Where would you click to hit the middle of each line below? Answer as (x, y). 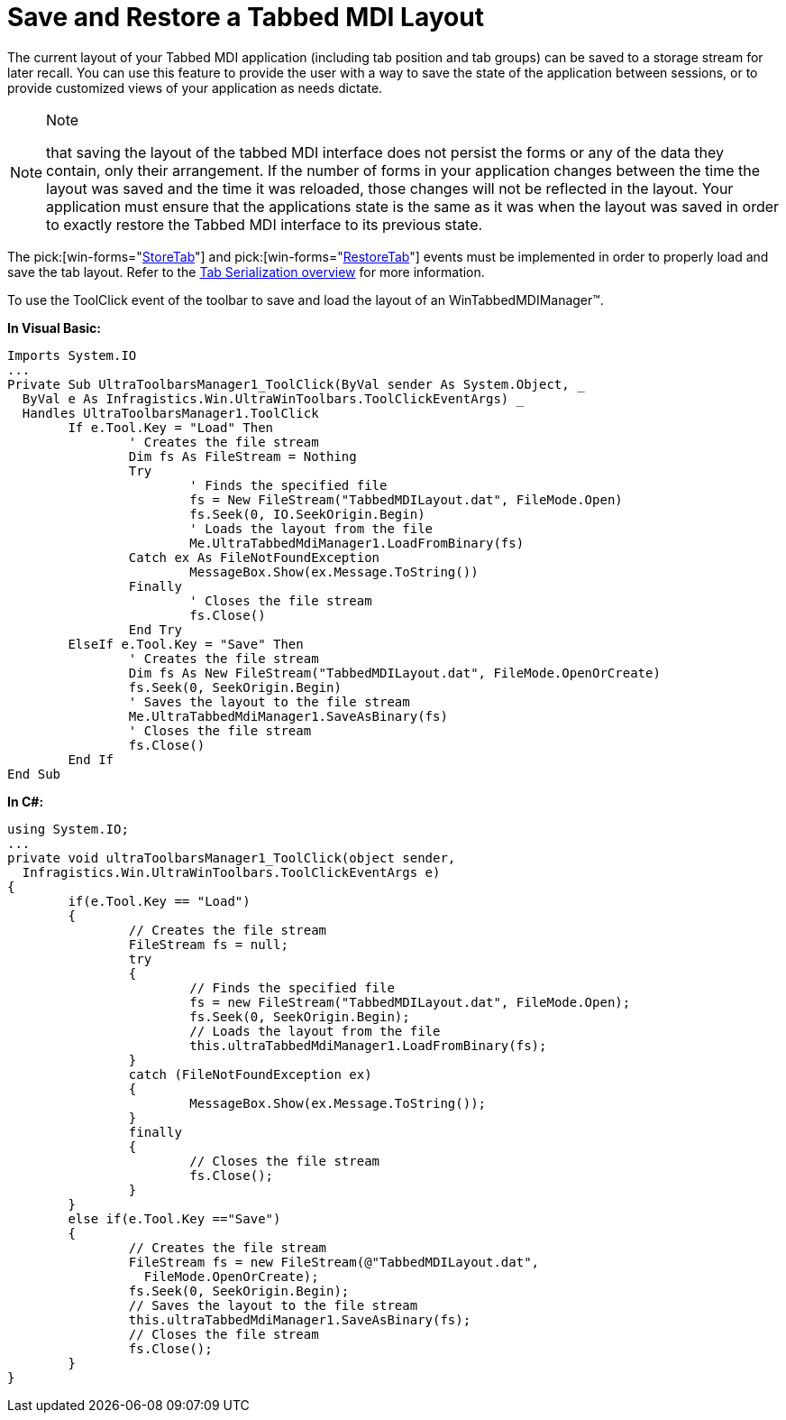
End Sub (34, 774)
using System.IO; (68, 829)
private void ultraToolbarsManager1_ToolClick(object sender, (232, 858)
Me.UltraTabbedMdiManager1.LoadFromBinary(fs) (357, 543)
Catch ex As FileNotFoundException (254, 557)
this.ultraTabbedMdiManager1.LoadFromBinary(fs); (368, 1045)
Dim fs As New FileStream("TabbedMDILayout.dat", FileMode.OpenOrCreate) (394, 673)
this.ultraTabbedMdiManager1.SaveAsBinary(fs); (300, 1319)
